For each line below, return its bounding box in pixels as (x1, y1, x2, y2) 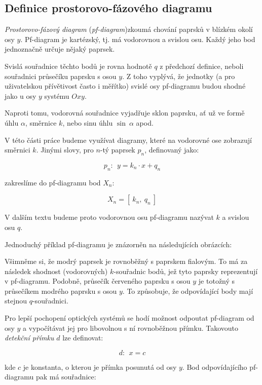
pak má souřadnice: (35, 371, 96, 382)
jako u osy (5, 90, 36, 101)
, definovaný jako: (144, 144, 199, 155)
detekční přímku (5, 332, 54, 343)
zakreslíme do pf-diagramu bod (5, 177, 101, 187)
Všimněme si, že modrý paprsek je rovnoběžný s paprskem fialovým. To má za (5, 256, 248, 266)
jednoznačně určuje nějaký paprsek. (5, 44, 115, 54)
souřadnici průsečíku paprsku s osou (5, 70, 117, 81)
